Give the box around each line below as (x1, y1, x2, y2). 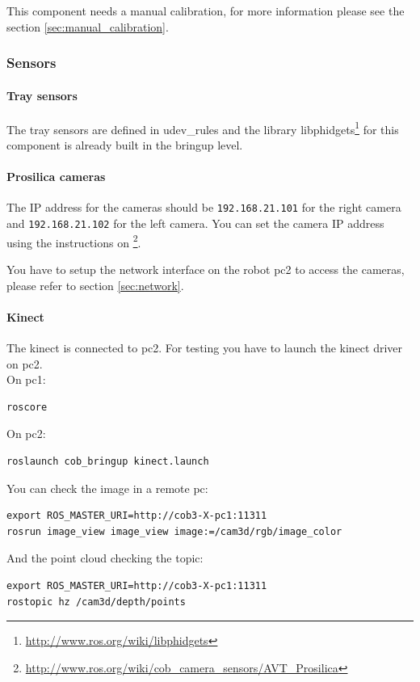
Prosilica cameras (6, 168, 106, 185)
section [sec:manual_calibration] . (6, 18, 169, 35)
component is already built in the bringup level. (6, 137, 243, 154)
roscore (6, 401, 48, 413)
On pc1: (6, 371, 46, 388)
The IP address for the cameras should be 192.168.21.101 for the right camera (6, 199, 401, 216)
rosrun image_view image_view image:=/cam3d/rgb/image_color (6, 525, 342, 537)
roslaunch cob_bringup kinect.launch (6, 455, 209, 467)
